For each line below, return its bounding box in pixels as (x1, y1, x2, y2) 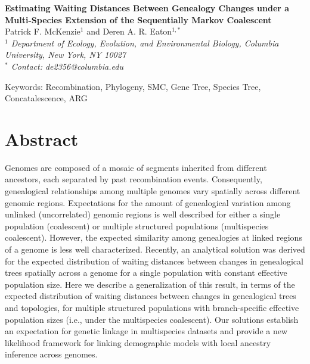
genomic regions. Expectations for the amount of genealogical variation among (5, 196, 291, 209)
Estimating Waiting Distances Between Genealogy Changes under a (5, 2, 290, 14)
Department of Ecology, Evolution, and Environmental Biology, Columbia (11, 36, 279, 49)
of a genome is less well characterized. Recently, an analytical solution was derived (5, 243, 305, 256)
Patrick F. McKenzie (5, 25, 80, 38)
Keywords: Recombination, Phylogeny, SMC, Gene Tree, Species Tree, (5, 80, 261, 92)
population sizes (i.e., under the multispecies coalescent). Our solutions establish (5, 313, 299, 325)
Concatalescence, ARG (5, 92, 88, 104)
